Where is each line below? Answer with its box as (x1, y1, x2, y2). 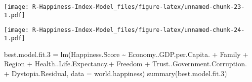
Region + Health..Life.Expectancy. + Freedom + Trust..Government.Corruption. (4, 58, 247, 69)
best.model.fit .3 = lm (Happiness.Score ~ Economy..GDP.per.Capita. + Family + (4, 49, 249, 59)
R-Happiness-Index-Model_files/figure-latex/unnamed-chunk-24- (32, 27, 245, 34)
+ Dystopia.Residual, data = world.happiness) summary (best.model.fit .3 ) (4, 68, 227, 78)
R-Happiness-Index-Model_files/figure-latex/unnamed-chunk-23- (32, 3, 245, 10)
